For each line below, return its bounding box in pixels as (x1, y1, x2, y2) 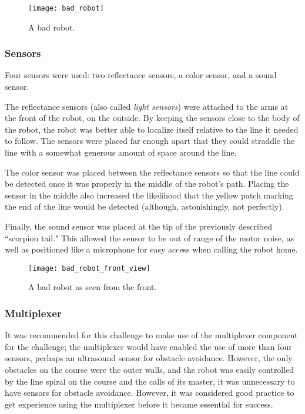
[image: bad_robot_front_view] (28, 264, 150, 272)
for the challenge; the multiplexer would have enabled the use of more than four (5, 340, 292, 352)
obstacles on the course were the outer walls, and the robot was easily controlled (5, 363, 294, 376)
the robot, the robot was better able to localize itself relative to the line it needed (5, 123, 299, 135)
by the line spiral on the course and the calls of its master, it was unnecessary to (5, 375, 295, 387)
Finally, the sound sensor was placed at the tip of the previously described (5, 220, 273, 232)
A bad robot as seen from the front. (28, 281, 157, 293)
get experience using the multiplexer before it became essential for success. (5, 398, 273, 410)
